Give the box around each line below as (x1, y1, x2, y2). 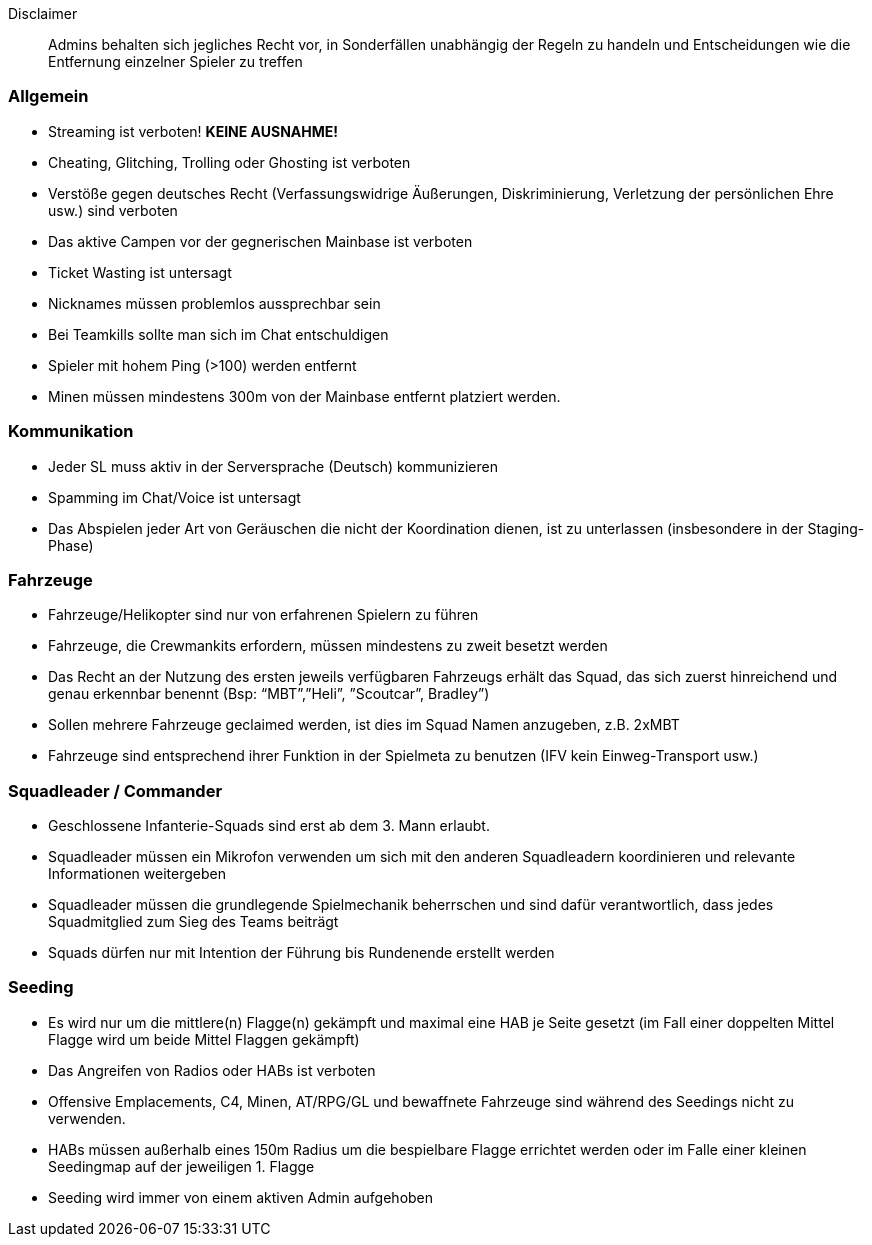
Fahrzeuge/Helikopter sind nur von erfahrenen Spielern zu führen (48, 606, 479, 624)
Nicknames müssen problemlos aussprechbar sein (48, 294, 381, 312)
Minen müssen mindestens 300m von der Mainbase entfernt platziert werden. (48, 387, 561, 405)
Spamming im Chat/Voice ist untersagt (48, 488, 301, 506)
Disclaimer (8, 5, 78, 22)
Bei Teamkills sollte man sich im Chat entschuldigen (48, 325, 389, 343)
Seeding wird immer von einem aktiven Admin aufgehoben (48, 1188, 434, 1206)
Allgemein (8, 86, 89, 107)
